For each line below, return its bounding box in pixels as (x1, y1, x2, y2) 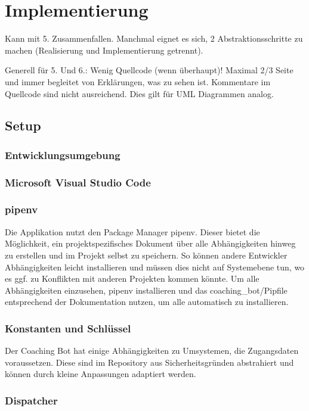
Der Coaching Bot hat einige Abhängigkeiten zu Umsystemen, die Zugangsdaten (5, 344, 299, 357)
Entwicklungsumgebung (5, 147, 120, 162)
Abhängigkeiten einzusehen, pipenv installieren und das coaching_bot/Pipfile (5, 284, 288, 296)
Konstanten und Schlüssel (5, 320, 131, 335)
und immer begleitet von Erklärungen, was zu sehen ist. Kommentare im (5, 75, 271, 88)
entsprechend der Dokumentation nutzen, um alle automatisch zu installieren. (5, 295, 289, 308)
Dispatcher (5, 393, 58, 407)
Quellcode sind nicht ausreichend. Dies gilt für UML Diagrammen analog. (5, 87, 274, 99)
